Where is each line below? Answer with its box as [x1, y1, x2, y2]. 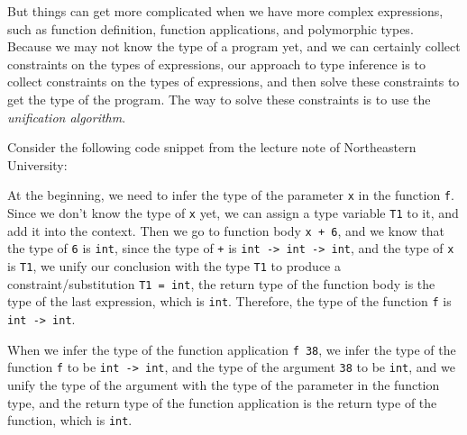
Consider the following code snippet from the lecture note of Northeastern [7, 138, 417, 157]
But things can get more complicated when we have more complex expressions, [7, 2, 444, 20]
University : [7, 155, 68, 174]
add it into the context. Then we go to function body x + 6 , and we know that [7, 221, 444, 240]
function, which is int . [7, 411, 133, 430]
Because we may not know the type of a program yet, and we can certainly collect [7, 37, 461, 56]
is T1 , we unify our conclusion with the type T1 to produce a [7, 256, 341, 275]
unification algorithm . [7, 107, 126, 126]
